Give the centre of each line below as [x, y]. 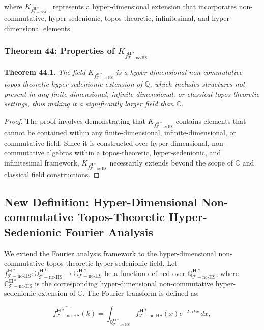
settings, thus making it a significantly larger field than [89, 104]
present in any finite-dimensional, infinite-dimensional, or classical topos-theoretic [132, 93]
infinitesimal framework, [42, 162]
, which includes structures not [197, 84]
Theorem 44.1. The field [45, 72]
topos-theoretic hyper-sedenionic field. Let [112, 263]
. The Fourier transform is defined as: [141, 293]
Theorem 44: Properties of [60, 51]
